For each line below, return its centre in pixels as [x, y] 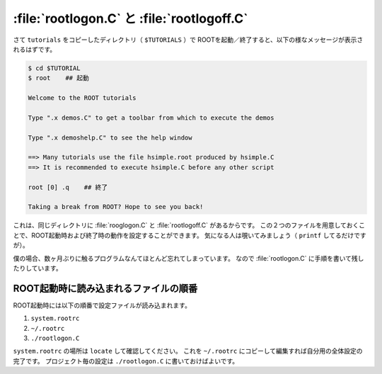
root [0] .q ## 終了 [68, 187]
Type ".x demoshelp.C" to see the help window [110, 137]
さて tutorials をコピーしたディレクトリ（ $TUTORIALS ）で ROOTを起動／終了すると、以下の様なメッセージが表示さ [188, 40]
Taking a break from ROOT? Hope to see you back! [116, 207]
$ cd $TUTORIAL [54, 68]
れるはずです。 [35, 49]
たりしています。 [38, 268]
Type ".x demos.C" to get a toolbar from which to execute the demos [151, 118]
